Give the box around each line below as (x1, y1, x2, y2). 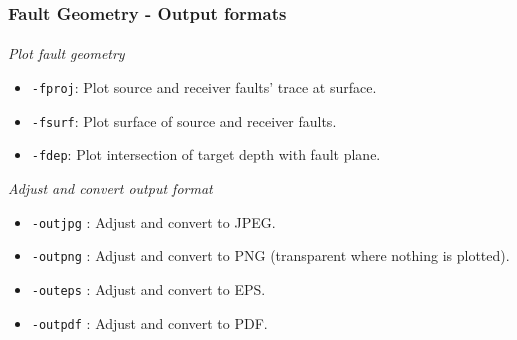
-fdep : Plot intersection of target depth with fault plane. (31, 144, 381, 165)
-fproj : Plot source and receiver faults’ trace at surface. (31, 77, 377, 98)
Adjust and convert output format (8, 178, 213, 198)
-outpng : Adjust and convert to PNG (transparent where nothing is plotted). (31, 245, 510, 266)
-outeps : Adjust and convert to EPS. (31, 278, 266, 299)
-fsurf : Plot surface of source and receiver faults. (31, 110, 337, 131)
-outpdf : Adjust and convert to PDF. (31, 312, 268, 333)
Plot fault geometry (8, 43, 125, 64)
